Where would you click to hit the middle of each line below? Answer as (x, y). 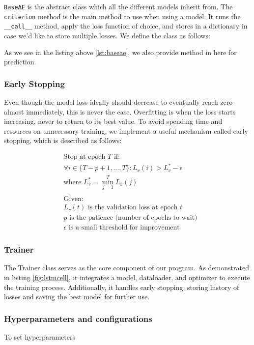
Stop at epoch (85, 157)
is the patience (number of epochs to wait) (133, 218)
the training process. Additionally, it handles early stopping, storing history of (122, 287)
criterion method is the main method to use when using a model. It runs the (122, 16)
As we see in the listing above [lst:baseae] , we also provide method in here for (120, 52)
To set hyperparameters (40, 336)
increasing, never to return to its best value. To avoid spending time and (113, 121)
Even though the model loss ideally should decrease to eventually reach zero (118, 101)
